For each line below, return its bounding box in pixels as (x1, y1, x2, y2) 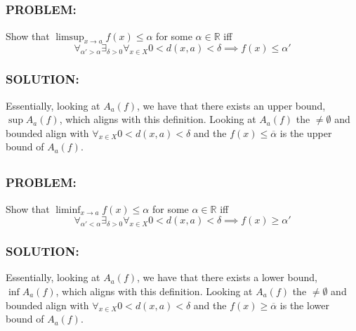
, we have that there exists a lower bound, (137, 270, 317, 285)
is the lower (279, 297, 329, 312)
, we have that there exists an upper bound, (137, 98, 326, 112)
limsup (55, 32, 84, 42)
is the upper (279, 125, 332, 140)
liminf (55, 205, 81, 215)
